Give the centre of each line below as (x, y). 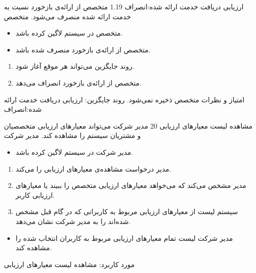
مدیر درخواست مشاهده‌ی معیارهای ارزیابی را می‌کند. (93, 168)
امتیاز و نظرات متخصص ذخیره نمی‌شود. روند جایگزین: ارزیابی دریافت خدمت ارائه (124, 99)
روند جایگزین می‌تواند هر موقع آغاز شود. (75, 66)
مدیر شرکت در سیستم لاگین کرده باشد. (74, 152)
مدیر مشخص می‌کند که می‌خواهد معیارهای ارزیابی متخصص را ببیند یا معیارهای (131, 185)
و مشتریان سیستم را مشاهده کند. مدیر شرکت (73, 135)
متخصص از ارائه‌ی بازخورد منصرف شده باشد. (83, 49)
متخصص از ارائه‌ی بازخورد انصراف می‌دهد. (78, 82)
